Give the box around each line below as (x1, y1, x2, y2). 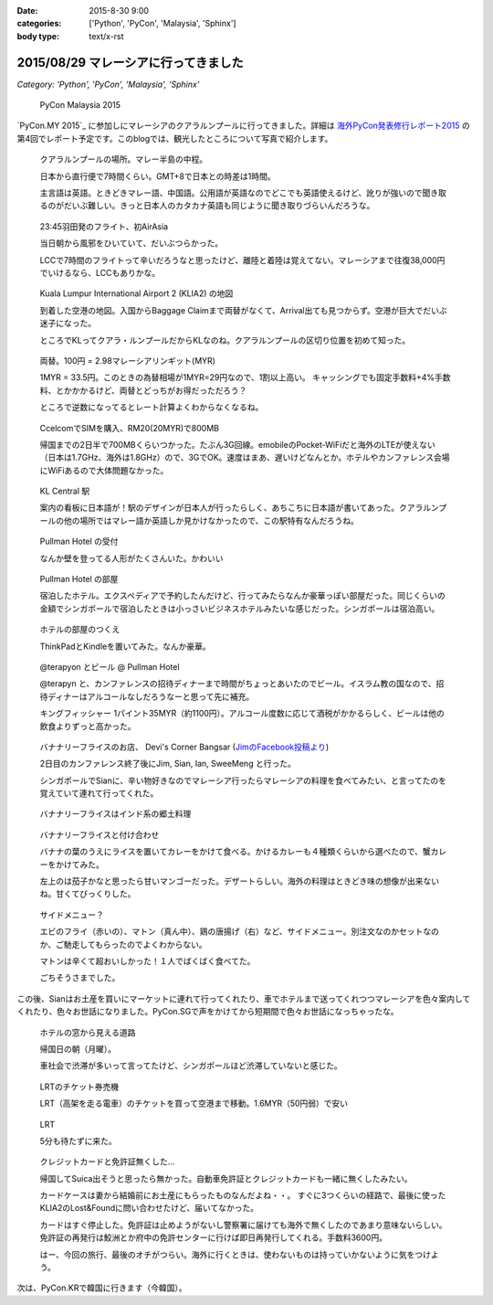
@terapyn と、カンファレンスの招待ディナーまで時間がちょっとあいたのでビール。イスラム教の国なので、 (39, 678, 436, 689)
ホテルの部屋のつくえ (39, 624, 121, 635)
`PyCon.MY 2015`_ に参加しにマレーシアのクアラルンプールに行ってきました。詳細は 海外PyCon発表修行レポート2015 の (16, 120, 470, 132)
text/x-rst (89, 30, 124, 41)
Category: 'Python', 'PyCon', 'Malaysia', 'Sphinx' (16, 79, 200, 90)
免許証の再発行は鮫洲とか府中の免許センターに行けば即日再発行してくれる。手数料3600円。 (39, 1232, 388, 1243)
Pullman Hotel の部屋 (39, 574, 119, 585)
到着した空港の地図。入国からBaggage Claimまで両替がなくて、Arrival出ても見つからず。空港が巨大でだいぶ (39, 304, 447, 315)
